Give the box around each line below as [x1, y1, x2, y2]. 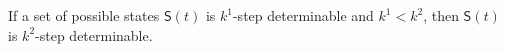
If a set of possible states [8, 5, 160, 25]
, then [423, 5, 459, 25]
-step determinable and [232, 5, 374, 25]
